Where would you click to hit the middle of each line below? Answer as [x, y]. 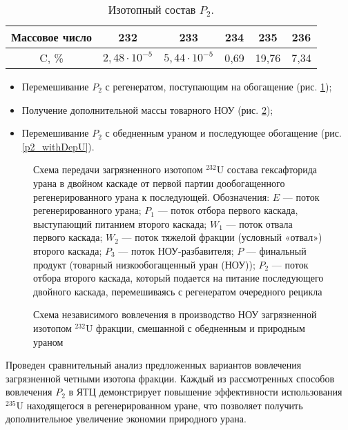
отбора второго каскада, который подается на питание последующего [178, 278]
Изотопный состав [152, 9]
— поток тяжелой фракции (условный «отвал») [222, 237]
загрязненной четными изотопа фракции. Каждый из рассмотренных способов [170, 378]
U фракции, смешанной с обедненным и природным [195, 328]
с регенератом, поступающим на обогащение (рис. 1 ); [219, 86]
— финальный [276, 250]
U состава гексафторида [267, 169]
